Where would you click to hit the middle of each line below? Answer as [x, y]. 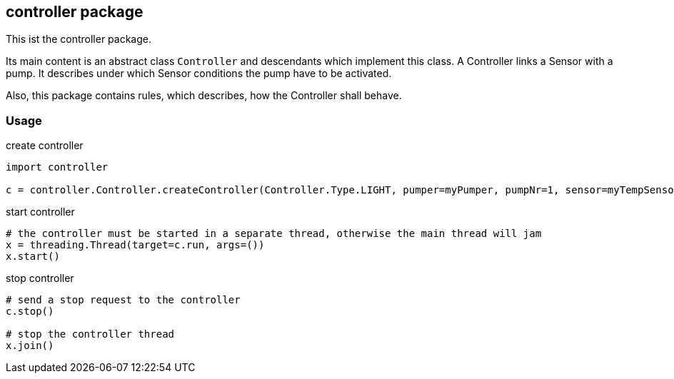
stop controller [40, 278]
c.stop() [30, 312]
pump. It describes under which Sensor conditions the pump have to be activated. [199, 74]
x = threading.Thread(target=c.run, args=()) [135, 245]
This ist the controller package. [79, 39]
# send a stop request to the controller [123, 300]
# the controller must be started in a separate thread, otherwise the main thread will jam [274, 234]
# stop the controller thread [90, 334]
